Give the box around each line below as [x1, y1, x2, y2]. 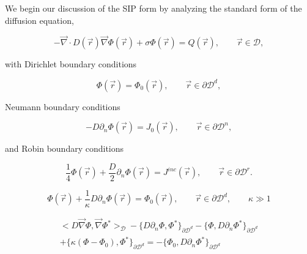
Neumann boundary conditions [5, 100, 120, 113]
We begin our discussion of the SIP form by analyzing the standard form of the [5, 2, 302, 14]
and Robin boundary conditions [5, 142, 124, 155]
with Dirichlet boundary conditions [5, 58, 137, 70]
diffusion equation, [5, 13, 74, 26]
